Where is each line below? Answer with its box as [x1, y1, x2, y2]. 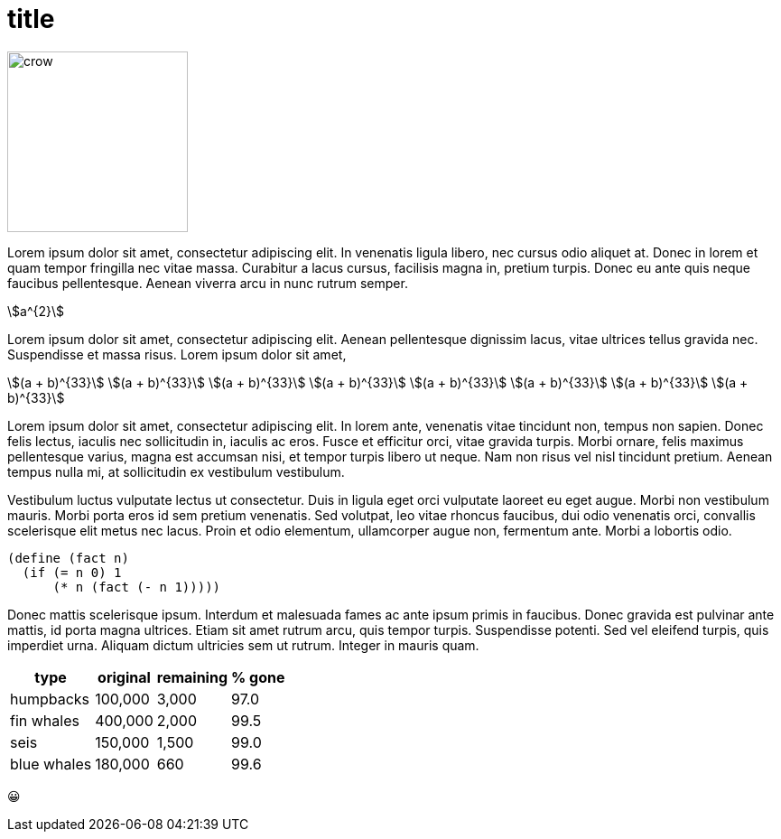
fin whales [10, 711, 79, 730]
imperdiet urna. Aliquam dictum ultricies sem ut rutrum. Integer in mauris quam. [7, 637, 479, 653]
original [98, 667, 151, 686]
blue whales [10, 754, 92, 773]
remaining [156, 667, 228, 686]
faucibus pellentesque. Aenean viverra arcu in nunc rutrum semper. [7, 275, 408, 291]
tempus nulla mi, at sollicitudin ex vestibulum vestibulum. [7, 463, 345, 480]
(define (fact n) [7, 550, 129, 565]
